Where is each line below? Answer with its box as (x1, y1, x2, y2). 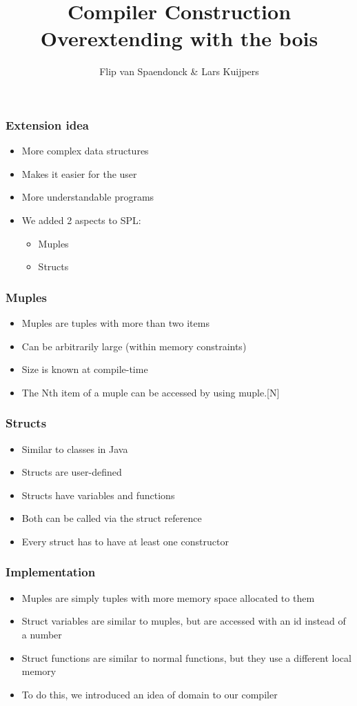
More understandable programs (21, 190, 154, 204)
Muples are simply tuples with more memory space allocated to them (21, 590, 315, 605)
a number (21, 627, 62, 641)
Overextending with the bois (40, 24, 318, 52)
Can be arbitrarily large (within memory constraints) (21, 339, 247, 353)
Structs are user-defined (21, 465, 122, 479)
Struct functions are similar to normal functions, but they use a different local (21, 650, 351, 665)
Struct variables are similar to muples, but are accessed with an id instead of (21, 614, 346, 628)
